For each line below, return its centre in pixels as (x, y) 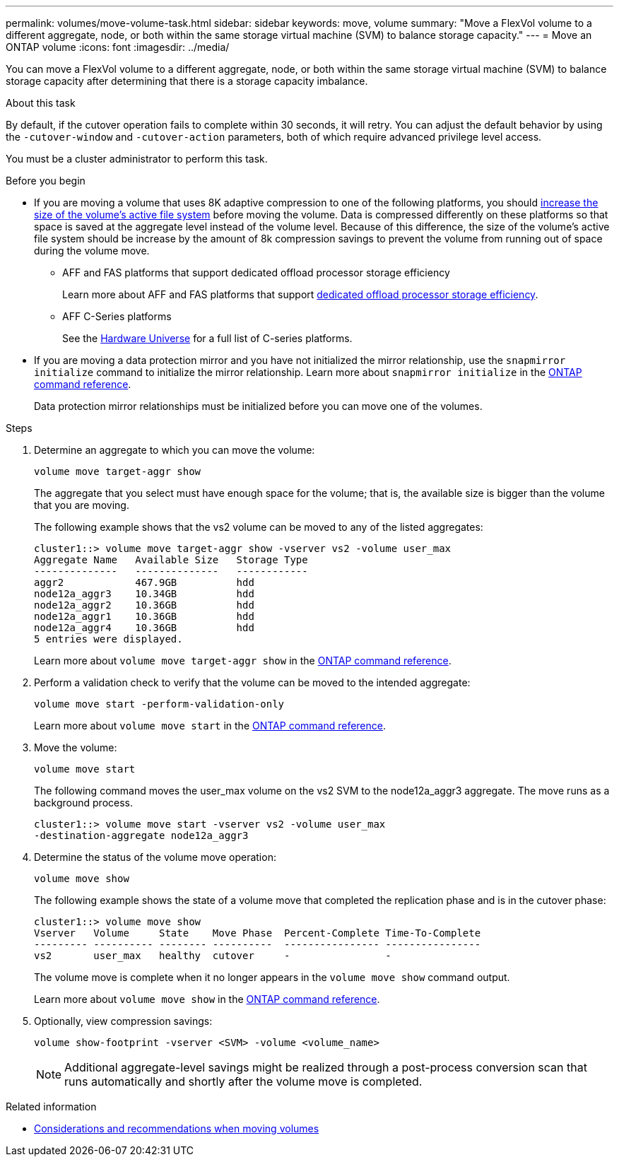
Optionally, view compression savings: (123, 1021)
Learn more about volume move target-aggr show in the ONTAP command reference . (243, 661)
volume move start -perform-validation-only (159, 704)
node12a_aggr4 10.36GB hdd (144, 628)
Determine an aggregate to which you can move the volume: (175, 450)
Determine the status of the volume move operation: (155, 857)
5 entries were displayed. (108, 639)
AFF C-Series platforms (117, 316)
